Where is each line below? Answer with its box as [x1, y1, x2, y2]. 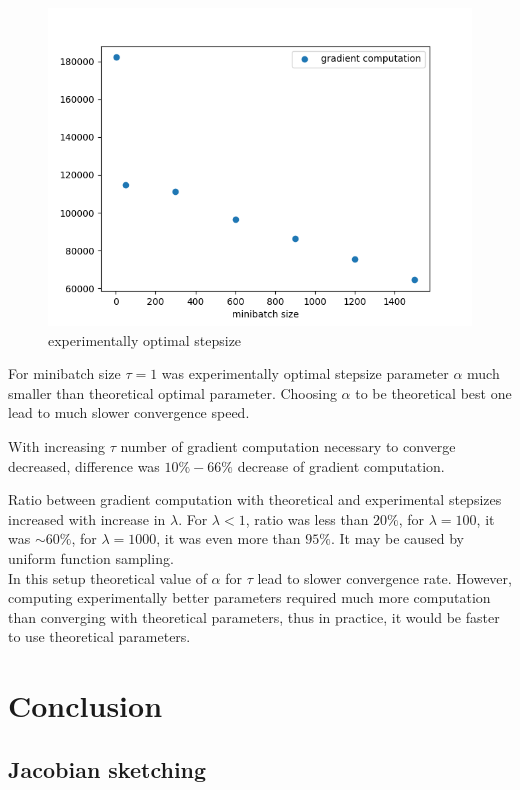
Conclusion [8, 685, 163, 726]
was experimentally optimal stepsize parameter [161, 363, 449, 384]
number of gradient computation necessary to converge [120, 435, 456, 456]
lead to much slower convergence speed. [8, 402, 250, 423]
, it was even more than [156, 528, 301, 549]
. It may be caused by [330, 528, 464, 549]
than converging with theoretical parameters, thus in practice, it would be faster [8, 606, 500, 627]
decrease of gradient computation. [237, 455, 445, 476]
